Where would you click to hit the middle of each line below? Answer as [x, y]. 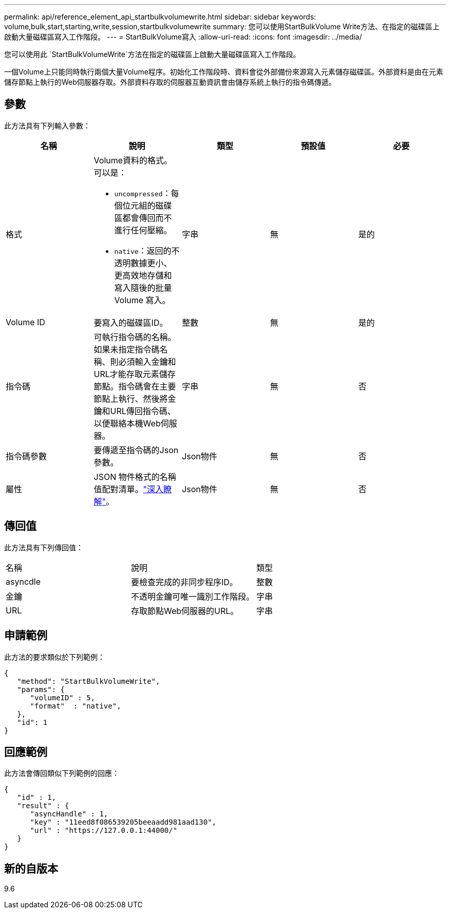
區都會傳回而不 [143, 218]
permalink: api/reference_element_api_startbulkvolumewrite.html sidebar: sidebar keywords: [160, 17]
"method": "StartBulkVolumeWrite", [89, 681]
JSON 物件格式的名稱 [135, 477]
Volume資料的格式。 [133, 160]
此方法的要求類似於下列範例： [54, 657]
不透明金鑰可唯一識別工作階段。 [193, 596]
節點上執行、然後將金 [135, 398]
